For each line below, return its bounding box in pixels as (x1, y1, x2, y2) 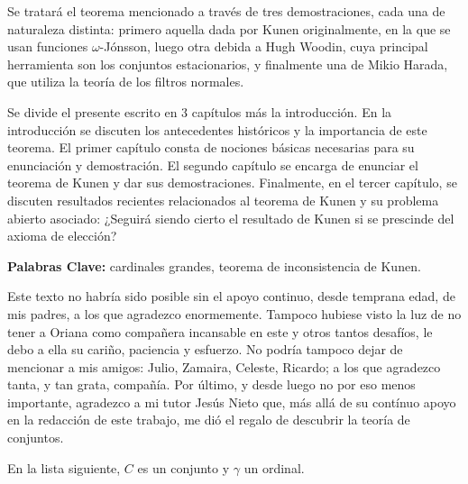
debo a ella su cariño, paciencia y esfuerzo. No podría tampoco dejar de (7, 340, 403, 359)
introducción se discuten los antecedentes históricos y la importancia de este (7, 120, 427, 139)
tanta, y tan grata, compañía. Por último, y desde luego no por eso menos (7, 375, 416, 394)
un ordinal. (243, 458, 305, 477)
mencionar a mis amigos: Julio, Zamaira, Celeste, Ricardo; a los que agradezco (7, 357, 441, 376)
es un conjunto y (137, 458, 230, 477)
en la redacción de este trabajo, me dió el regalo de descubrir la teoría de (7, 410, 410, 429)
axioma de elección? (7, 226, 117, 245)
